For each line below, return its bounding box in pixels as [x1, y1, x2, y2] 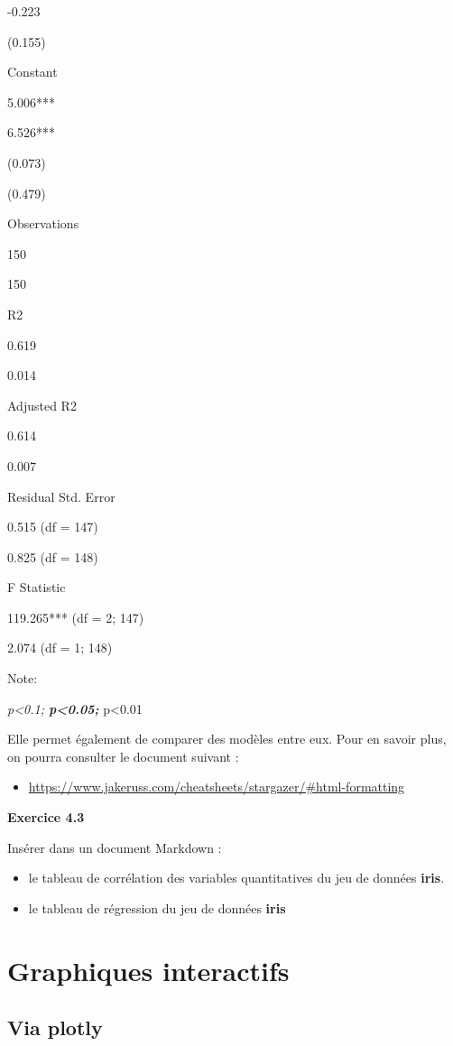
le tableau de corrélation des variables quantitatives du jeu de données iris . [28, 868, 445, 887]
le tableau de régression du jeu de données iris [28, 898, 286, 917]
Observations [7, 214, 79, 233]
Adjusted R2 [7, 395, 77, 414]
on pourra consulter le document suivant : [7, 746, 239, 765]
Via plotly [7, 1014, 103, 1041]
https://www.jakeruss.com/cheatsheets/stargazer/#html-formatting [28, 777, 405, 796]
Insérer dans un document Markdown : [7, 838, 222, 856]
